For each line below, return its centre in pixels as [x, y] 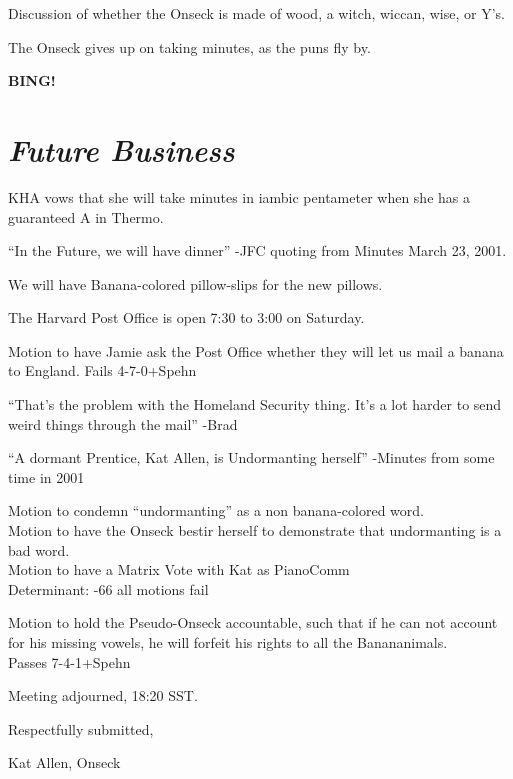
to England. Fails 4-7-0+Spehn [102, 370]
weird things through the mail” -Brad [123, 423]
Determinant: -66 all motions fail [108, 588]
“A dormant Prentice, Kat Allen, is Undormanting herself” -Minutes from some [251, 457]
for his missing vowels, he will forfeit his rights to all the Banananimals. [228, 642]
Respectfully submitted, [81, 728]
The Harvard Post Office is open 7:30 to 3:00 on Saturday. [186, 317]
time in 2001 [46, 476]
